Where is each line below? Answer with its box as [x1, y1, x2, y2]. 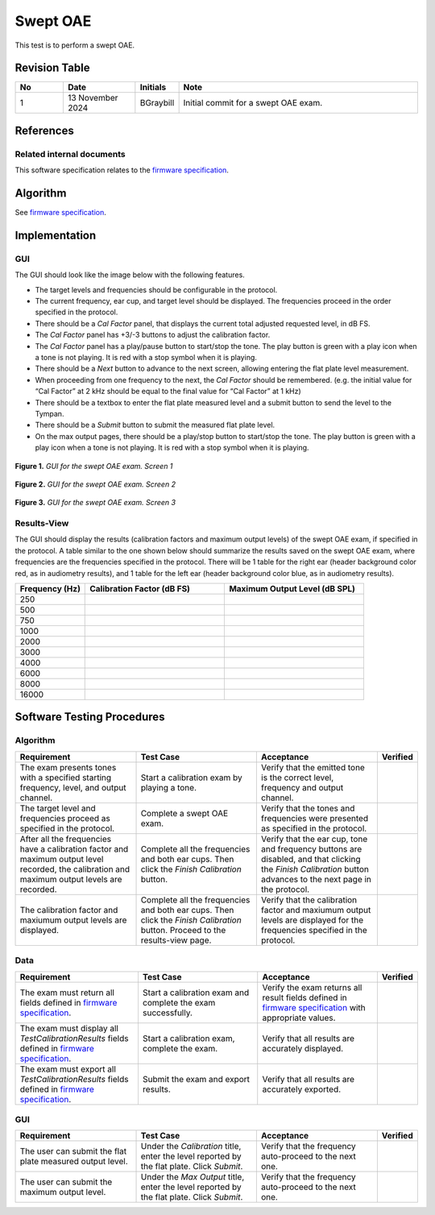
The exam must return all [19, 987, 114, 998]
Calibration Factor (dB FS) [89, 583, 191, 595]
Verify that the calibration [260, 894, 358, 906]
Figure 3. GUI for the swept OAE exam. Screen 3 [14, 498, 176, 508]
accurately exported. [262, 1084, 342, 1095]
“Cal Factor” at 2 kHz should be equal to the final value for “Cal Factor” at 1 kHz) [35, 387, 301, 396]
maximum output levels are [19, 873, 122, 885]
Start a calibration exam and [142, 987, 250, 998]
